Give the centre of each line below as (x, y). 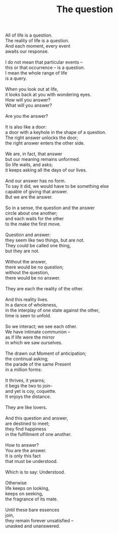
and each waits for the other (35, 219)
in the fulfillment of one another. (39, 435)
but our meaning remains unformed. (43, 159)
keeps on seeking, (24, 494)
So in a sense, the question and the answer (50, 208)
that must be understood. (32, 461)
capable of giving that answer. (37, 192)
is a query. (16, 78)
